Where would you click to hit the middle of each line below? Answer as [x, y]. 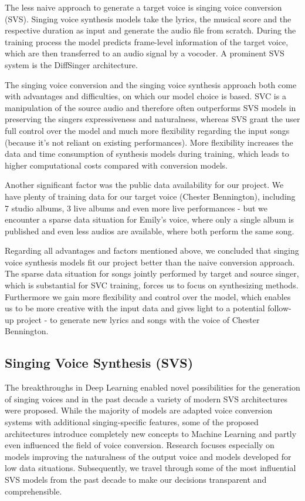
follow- [279, 308]
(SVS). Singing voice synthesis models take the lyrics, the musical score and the [148, 19]
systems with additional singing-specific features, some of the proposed [132, 422]
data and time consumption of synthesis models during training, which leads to [147, 154]
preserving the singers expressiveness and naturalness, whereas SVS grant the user [152, 119]
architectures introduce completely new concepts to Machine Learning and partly [151, 433]
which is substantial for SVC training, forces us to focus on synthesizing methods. [152, 285]
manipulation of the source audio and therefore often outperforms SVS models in [150, 107]
